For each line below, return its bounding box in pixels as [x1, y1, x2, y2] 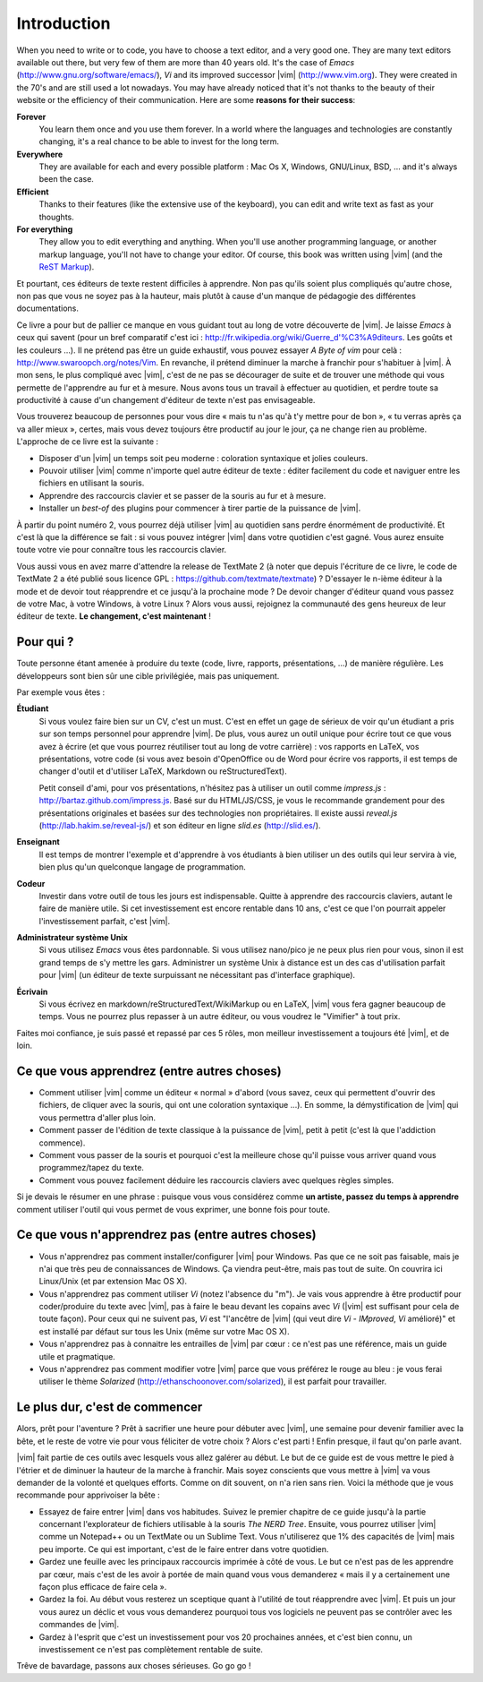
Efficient [16, 186, 49, 197]
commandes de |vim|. [38, 1619, 120, 1630]
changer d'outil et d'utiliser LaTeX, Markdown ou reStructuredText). [38, 766, 287, 777]
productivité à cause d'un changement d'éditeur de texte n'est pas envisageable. [16, 395, 316, 406]
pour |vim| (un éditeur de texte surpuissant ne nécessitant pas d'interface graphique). [38, 970, 356, 981]
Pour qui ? [16, 634, 74, 649]
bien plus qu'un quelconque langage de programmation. [38, 862, 246, 872]
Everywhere [16, 149, 63, 159]
